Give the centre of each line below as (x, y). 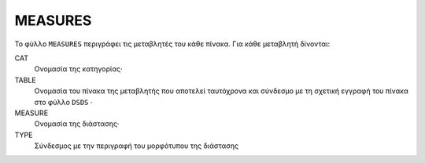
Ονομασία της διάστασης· (77, 124)
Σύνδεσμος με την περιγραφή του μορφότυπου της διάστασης (137, 146)
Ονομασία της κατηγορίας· (78, 69)
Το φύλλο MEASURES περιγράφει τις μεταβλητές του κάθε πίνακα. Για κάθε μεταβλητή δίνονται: (172, 44)
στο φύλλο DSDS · (63, 102)
